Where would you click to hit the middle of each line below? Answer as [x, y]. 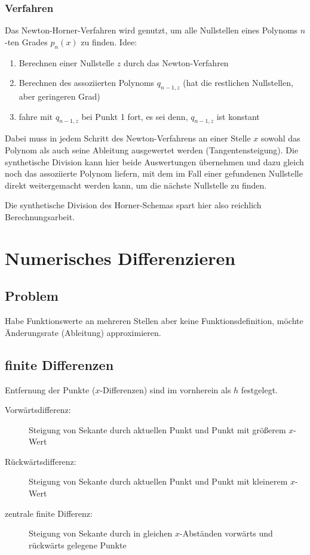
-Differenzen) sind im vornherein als [165, 389]
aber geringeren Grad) [59, 96]
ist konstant [238, 116]
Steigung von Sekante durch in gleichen [101, 533]
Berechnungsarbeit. [40, 216]
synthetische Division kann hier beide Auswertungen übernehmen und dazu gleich [154, 161]
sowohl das [281, 138]
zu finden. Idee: [109, 41]
